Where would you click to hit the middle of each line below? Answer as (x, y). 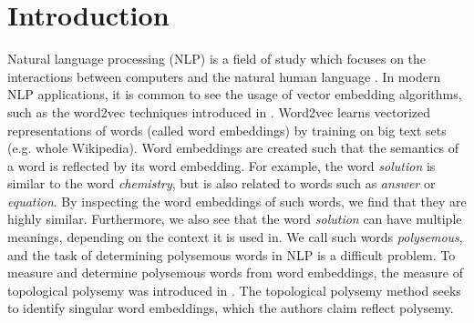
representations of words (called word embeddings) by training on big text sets (227, 130)
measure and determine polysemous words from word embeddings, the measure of (235, 273)
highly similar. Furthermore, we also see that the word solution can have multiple (235, 219)
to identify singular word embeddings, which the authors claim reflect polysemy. (231, 308)
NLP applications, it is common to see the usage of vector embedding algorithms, (235, 94)
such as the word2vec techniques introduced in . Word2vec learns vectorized (219, 111)
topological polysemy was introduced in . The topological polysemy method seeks (234, 290)
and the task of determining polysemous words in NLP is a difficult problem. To (232, 254)
